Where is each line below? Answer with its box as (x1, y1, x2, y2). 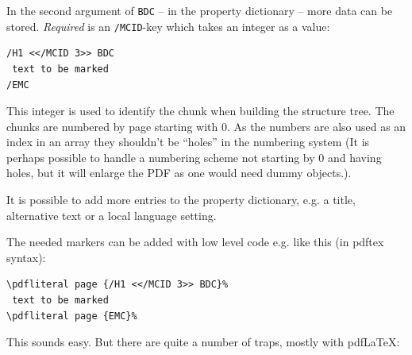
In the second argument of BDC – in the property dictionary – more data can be (6, 2, 393, 18)
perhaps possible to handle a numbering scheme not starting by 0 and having (6, 149, 382, 165)
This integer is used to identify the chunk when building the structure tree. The (6, 102, 395, 119)
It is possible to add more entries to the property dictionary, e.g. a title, (6, 191, 356, 208)
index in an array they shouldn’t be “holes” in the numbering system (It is (6, 133, 370, 150)
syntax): (6, 249, 46, 265)
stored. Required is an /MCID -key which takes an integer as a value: (6, 17, 330, 34)
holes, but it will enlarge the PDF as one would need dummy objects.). (6, 164, 352, 181)
